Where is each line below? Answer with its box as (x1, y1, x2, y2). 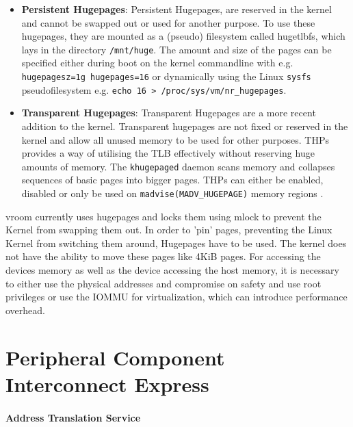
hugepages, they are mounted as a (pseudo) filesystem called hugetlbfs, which (21, 29, 345, 43)
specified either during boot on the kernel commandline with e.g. (21, 55, 293, 70)
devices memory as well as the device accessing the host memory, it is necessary (5, 263, 339, 276)
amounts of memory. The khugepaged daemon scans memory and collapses (21, 159, 335, 173)
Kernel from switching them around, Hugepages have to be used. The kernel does (5, 235, 347, 250)
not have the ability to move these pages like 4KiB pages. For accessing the (5, 249, 321, 263)
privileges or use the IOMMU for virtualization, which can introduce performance (5, 289, 348, 304)
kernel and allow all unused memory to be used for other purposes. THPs (21, 132, 329, 146)
